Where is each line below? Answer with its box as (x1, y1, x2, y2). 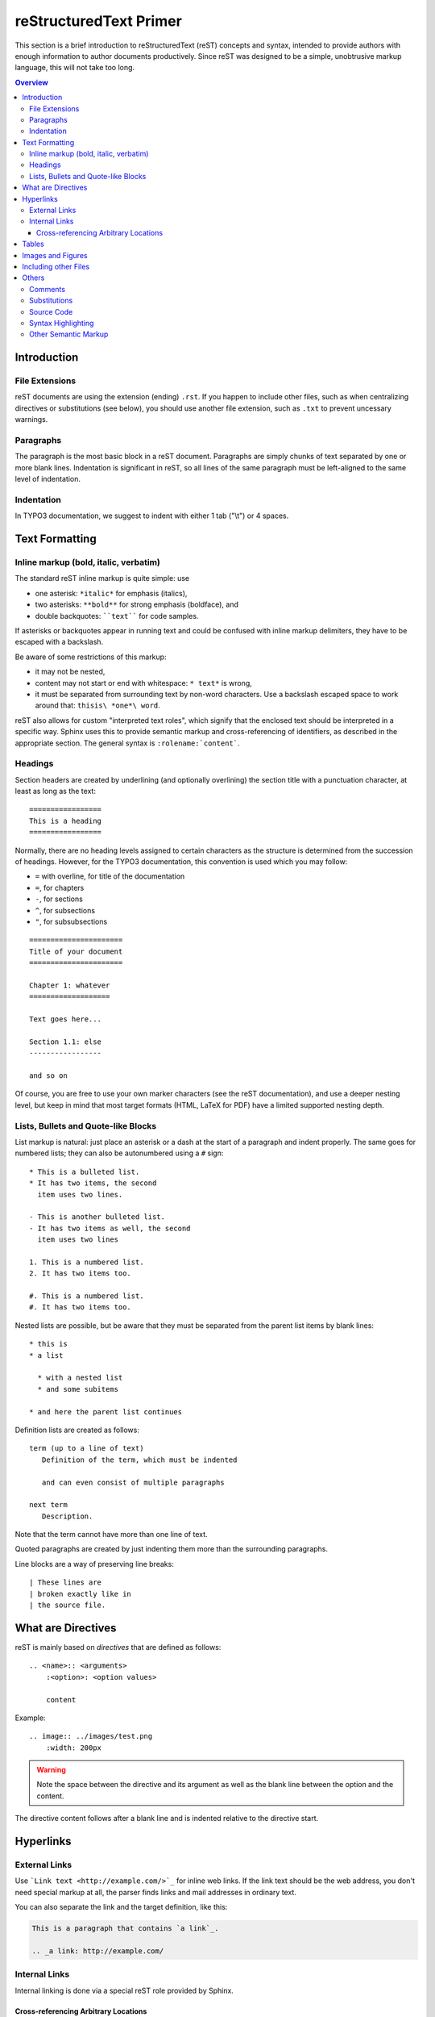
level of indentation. (14, 474, 81, 484)
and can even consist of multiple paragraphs (41, 1477, 225, 1487)
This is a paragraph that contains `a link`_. (31, 1924, 219, 1933)
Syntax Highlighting (29, 318, 94, 328)
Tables (22, 239, 44, 249)
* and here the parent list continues (29, 1407, 183, 1416)
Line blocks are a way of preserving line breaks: (14, 1559, 175, 1568)
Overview (14, 77, 48, 87)
